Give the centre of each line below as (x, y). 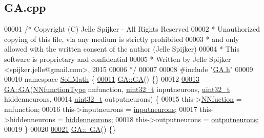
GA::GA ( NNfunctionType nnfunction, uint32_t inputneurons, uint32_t (117, 89)
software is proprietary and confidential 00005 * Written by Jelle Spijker (118, 59)
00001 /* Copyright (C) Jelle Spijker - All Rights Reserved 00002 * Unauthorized (132, 29)
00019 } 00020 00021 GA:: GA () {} (60, 129)
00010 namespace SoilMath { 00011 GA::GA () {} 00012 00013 (102, 79)
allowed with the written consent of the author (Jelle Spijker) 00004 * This (122, 49)
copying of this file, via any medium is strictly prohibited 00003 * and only (122, 39)
